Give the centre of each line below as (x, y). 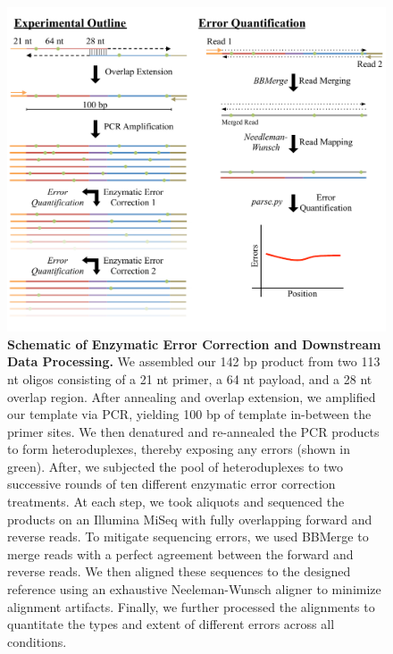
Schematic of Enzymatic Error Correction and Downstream (194, 344)
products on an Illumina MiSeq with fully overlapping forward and (190, 519)
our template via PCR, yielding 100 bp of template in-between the (189, 414)
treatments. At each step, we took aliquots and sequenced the (176, 502)
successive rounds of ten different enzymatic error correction (171, 484)
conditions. (37, 641)
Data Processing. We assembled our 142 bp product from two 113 (194, 361)
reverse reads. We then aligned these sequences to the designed (179, 571)
